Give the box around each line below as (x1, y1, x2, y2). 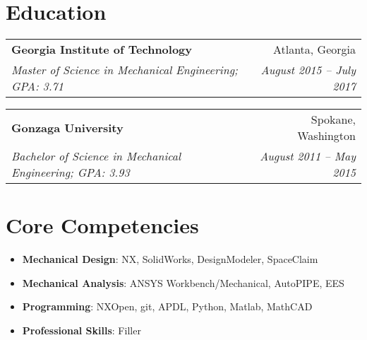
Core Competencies (6, 211, 199, 240)
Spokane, (311, 111, 356, 128)
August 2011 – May (260, 148, 356, 165)
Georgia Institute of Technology (11, 41, 193, 58)
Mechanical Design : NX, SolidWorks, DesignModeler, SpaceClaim (22, 252, 318, 266)
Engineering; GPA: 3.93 (11, 164, 130, 181)
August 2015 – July (260, 61, 356, 78)
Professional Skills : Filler (22, 323, 141, 338)
